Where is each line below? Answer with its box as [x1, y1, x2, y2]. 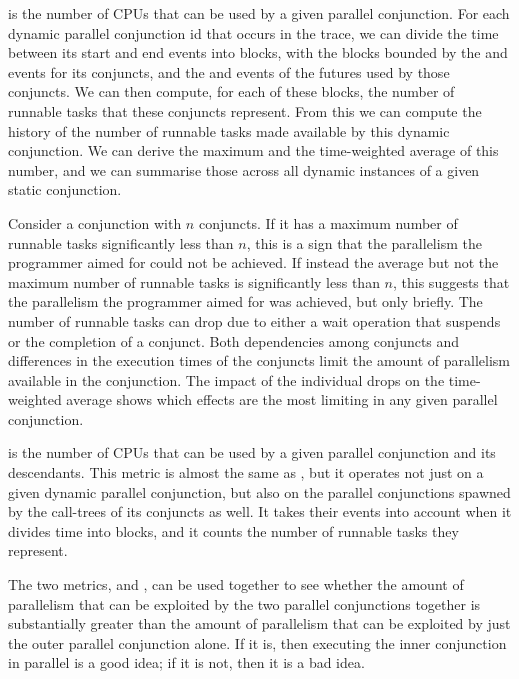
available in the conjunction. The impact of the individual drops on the [8, 369, 445, 390]
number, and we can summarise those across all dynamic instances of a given [8, 159, 480, 180]
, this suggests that [393, 271, 510, 292]
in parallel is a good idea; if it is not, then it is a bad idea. [8, 652, 365, 673]
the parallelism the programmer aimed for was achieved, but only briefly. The [8, 291, 483, 312]
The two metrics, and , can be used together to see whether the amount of [8, 574, 464, 595]
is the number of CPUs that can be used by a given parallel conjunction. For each [8, 3, 510, 23]
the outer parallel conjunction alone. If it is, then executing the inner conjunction [8, 632, 507, 653]
